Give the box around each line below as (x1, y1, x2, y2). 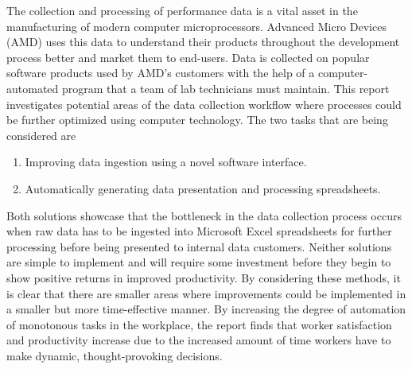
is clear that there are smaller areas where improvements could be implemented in (6, 285, 406, 301)
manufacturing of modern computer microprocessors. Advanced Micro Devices (6, 17, 387, 34)
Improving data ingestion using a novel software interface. (25, 153, 307, 170)
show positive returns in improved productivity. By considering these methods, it (6, 269, 401, 285)
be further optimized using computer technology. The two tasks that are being (6, 111, 388, 128)
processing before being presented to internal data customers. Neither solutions (6, 238, 392, 254)
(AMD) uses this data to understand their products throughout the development (6, 33, 400, 50)
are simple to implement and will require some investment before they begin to (6, 254, 391, 270)
